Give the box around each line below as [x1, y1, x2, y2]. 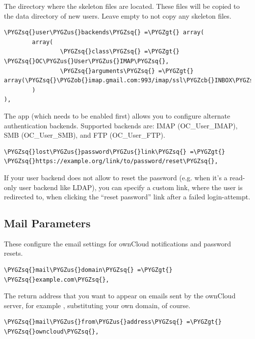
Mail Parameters [4, 216, 91, 231]
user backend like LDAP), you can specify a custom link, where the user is [19, 182, 243, 192]
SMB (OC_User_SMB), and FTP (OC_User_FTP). [4, 130, 165, 140]
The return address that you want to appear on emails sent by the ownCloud [4, 291, 236, 301]
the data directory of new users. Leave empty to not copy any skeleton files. [4, 10, 231, 21]
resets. [4, 248, 23, 258]
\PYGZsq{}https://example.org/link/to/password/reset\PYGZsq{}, [4, 158, 218, 165]
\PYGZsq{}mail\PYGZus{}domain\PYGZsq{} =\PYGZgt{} [4, 266, 173, 274]
